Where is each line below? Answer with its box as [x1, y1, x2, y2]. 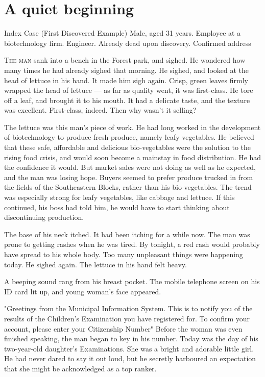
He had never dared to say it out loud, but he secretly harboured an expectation [4, 353, 256, 364]
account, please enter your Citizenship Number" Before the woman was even [4, 323, 243, 334]
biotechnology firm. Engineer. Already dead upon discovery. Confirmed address [4, 37, 251, 48]
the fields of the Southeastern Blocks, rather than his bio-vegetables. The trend [4, 182, 252, 192]
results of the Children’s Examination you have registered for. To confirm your [4, 313, 250, 323]
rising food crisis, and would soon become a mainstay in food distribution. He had [4, 152, 261, 162]
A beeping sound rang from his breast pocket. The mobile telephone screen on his [4, 276, 260, 287]
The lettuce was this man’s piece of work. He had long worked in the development [4, 121, 261, 132]
